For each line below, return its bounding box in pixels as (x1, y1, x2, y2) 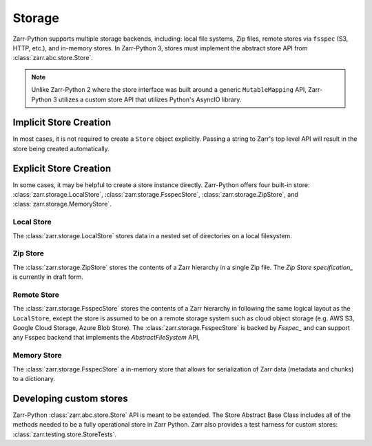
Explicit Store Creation (12, 162, 112, 174)
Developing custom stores (12, 392, 128, 404)
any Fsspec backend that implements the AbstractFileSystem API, (12, 333, 200, 342)
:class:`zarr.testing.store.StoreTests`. (12, 430, 117, 438)
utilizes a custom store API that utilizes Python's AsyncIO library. (59, 95, 242, 104)
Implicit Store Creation (12, 117, 112, 128)
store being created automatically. (12, 144, 110, 153)
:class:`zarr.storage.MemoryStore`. (12, 200, 112, 209)
